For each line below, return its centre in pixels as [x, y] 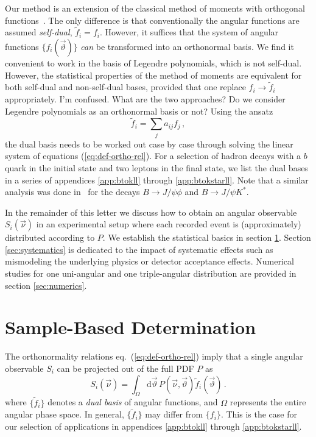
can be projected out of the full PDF [125, 368]
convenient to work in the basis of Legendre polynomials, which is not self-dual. [153, 63]
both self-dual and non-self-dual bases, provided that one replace [125, 87]
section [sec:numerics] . [46, 285]
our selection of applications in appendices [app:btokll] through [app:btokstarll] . [153, 426]
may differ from [174, 414]
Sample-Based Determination [131, 327]
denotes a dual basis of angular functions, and [133, 402]
